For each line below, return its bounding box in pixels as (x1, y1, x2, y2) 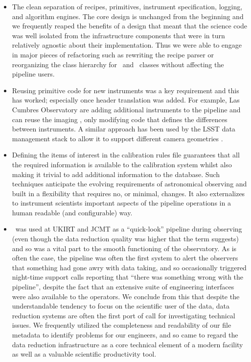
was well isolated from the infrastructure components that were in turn (12, 30, 225, 40)
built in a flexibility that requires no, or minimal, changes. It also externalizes (12, 188, 245, 198)
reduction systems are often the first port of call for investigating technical (12, 310, 235, 320)
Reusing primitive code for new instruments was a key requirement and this (12, 85, 239, 95)
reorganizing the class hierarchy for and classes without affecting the (12, 59, 224, 69)
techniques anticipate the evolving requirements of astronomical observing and (12, 179, 247, 189)
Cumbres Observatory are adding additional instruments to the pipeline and (12, 104, 241, 114)
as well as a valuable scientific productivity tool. (12, 349, 157, 359)
